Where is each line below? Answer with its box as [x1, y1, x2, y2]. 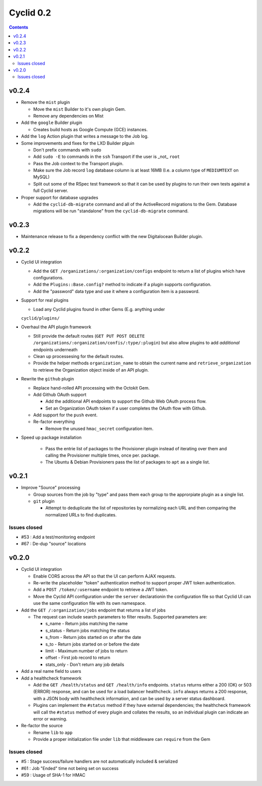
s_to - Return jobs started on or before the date [45, 641, 140, 647]
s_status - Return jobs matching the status [45, 627, 130, 633]
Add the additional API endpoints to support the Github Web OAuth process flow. [45, 398, 207, 404]
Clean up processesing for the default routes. [33, 353, 124, 359]
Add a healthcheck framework [21, 675, 82, 681]
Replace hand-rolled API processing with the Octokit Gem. [33, 385, 150, 391]
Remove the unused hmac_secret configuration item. [45, 426, 154, 431]
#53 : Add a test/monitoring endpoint [21, 534, 95, 540]
